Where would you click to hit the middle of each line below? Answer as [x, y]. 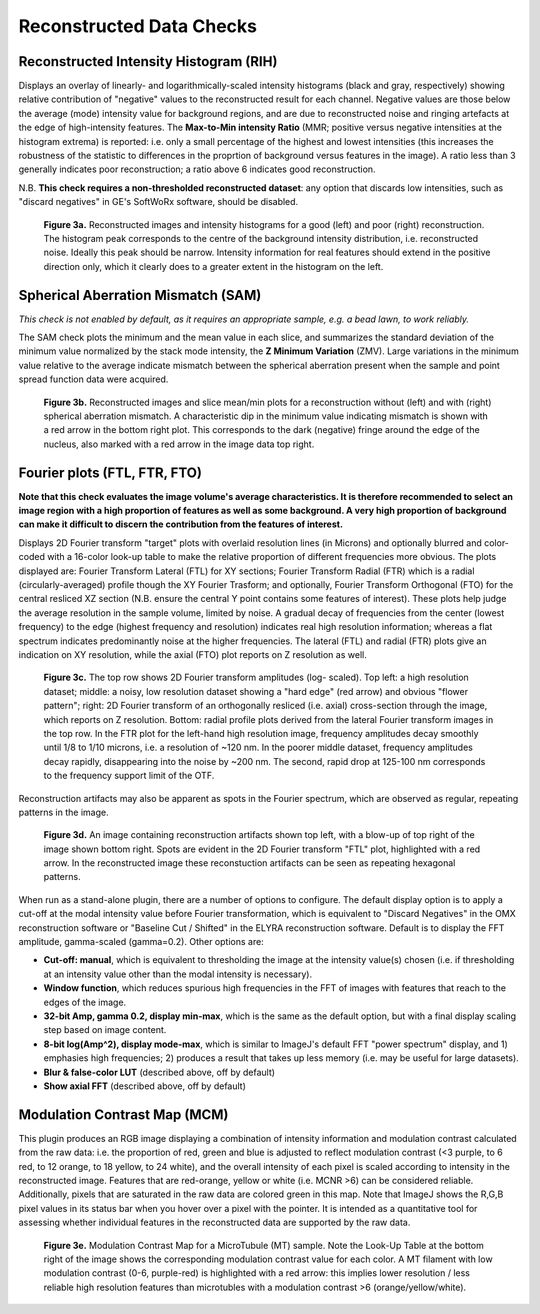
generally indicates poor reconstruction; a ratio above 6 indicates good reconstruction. [197, 169]
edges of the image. [85, 1002]
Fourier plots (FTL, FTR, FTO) [110, 472]
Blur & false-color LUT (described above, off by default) [159, 1072]
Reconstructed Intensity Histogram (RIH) [148, 61]
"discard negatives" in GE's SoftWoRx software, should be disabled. [158, 202]
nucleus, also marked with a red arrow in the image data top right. [179, 444]
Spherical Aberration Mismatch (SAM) [140, 295]
